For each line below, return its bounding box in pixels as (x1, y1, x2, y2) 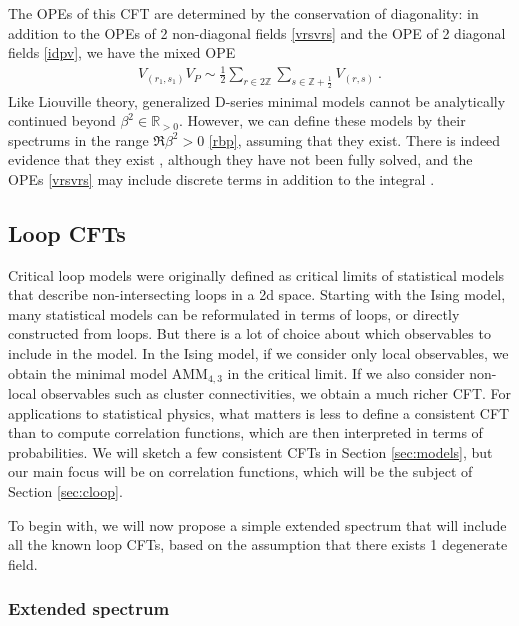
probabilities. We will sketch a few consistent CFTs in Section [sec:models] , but (8, 441, 493, 462)
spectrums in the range (8, 129, 149, 150)
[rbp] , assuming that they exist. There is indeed (208, 129, 501, 150)
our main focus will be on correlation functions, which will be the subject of (8, 461, 473, 482)
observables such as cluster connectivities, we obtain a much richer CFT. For (41, 383, 512, 404)
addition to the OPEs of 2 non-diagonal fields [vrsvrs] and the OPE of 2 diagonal (8, 22, 506, 43)
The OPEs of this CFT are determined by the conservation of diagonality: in (8, 3, 479, 23)
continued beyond (8, 110, 116, 131)
